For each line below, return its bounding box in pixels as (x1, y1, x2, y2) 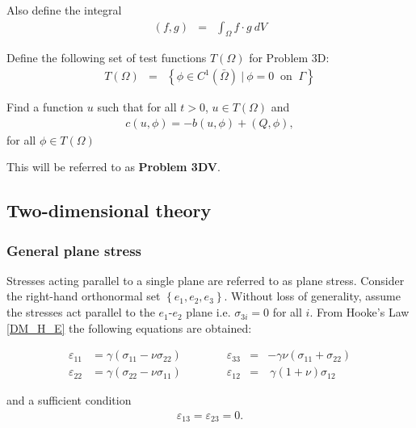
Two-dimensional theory (6, 198, 212, 223)
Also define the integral (6, 2, 122, 18)
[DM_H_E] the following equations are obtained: (6, 319, 252, 336)
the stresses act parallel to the (6, 304, 155, 321)
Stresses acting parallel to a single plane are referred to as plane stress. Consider (6, 271, 405, 288)
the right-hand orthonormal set (6, 287, 161, 304)
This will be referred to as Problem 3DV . (6, 158, 221, 175)
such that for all (97, 99, 177, 115)
